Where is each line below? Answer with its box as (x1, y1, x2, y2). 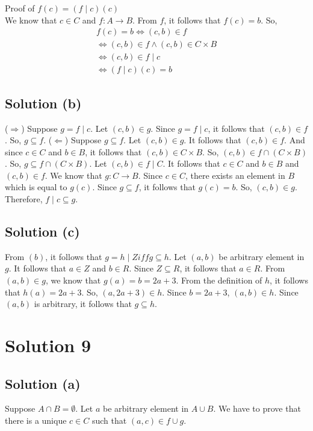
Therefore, (5, 193, 43, 205)
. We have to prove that (213, 402, 301, 415)
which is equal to (5, 181, 67, 193)
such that (91, 414, 127, 427)
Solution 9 (5, 333, 91, 358)
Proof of (5, 2, 35, 14)
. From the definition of (176, 274, 262, 287)
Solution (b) (5, 93, 82, 112)
